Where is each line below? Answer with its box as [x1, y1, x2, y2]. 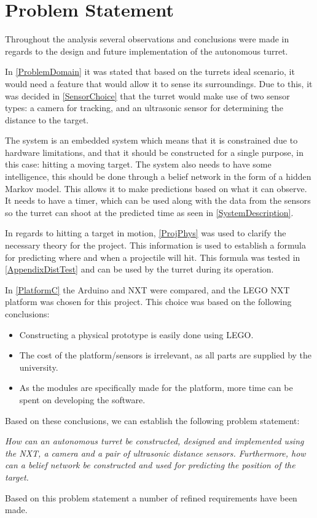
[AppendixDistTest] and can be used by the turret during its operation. [5, 263, 274, 276]
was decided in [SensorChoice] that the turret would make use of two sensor [5, 89, 290, 102]
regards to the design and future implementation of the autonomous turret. [5, 44, 288, 57]
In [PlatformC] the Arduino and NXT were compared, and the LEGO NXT [5, 283, 290, 296]
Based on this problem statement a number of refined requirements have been [5, 491, 297, 504]
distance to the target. [5, 113, 89, 126]
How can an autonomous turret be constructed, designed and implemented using [5, 435, 304, 447]
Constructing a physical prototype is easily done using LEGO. [19, 328, 254, 341]
